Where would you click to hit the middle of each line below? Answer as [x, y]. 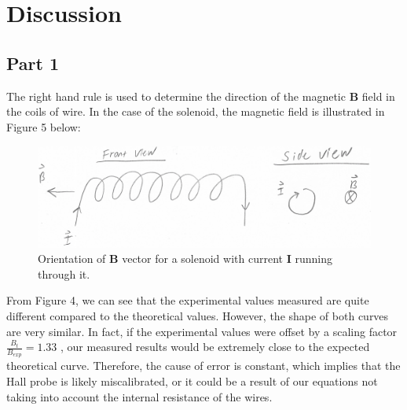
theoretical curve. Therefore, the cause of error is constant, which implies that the [203, 366]
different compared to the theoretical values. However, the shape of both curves [198, 315]
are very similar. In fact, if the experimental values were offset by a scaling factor [202, 331]
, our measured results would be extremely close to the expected [215, 347]
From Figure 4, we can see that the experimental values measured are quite [188, 300]
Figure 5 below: [44, 126]
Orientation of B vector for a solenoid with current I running [185, 259]
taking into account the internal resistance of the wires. [139, 396]
